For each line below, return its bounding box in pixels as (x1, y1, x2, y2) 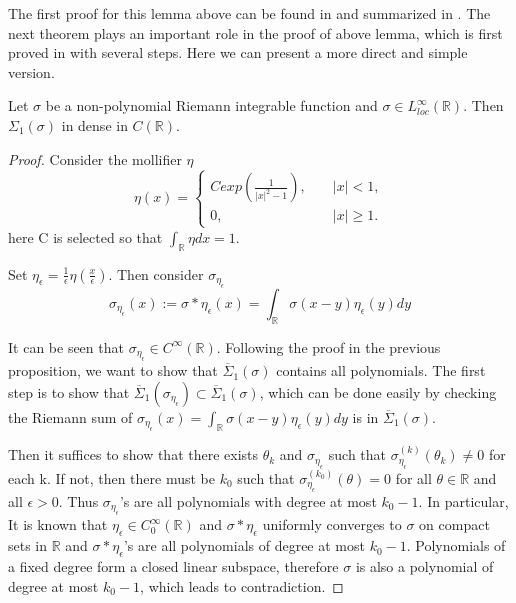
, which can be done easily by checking (259, 381, 497, 402)
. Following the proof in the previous (216, 336, 441, 357)
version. (8, 61, 55, 82)
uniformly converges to (262, 514, 402, 535)
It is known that (8, 514, 108, 535)
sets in (8, 535, 48, 556)
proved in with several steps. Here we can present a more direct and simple (8, 42, 468, 63)
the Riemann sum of (8, 406, 133, 427)
